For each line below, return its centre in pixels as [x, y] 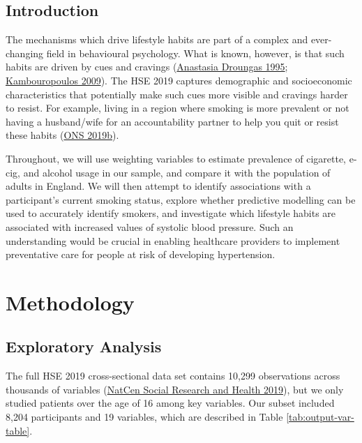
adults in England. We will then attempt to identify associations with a [158, 186]
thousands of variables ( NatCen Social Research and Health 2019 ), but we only [175, 389]
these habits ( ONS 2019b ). [62, 135]
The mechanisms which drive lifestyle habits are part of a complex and [157, 39]
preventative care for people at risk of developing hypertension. [141, 254]
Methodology [70, 302]
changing [25, 53]
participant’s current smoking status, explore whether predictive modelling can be [181, 199]
